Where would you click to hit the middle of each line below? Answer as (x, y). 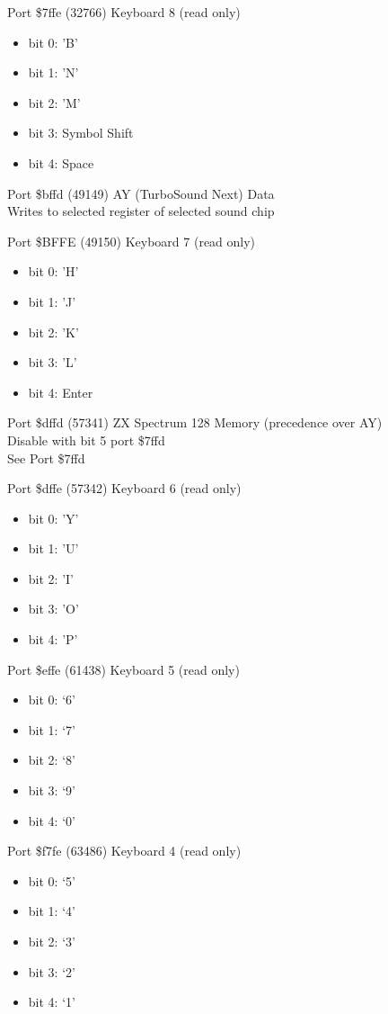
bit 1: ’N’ (53, 72)
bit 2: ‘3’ (52, 941)
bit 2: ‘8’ (52, 760)
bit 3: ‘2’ (52, 971)
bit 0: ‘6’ (52, 700)
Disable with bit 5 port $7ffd (86, 440)
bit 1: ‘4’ (52, 911)
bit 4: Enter (61, 392)
